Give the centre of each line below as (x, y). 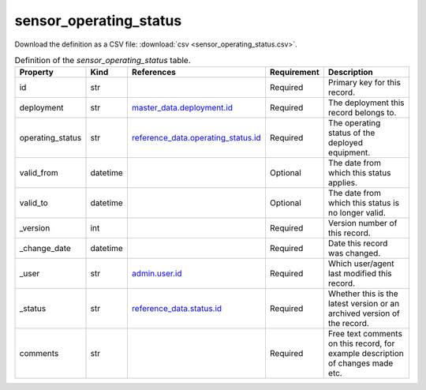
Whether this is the (363, 294)
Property (37, 73)
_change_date (45, 249)
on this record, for (361, 343)
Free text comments (365, 334)
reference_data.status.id (177, 309)
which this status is (364, 203)
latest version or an (364, 304)
